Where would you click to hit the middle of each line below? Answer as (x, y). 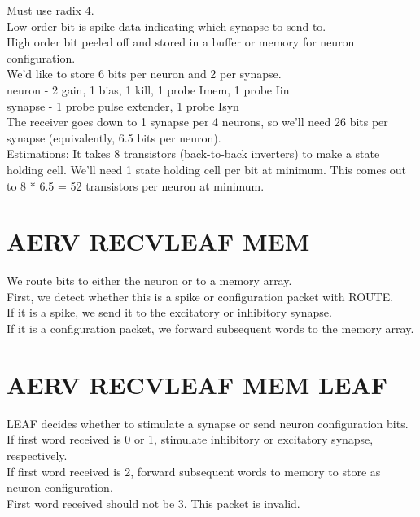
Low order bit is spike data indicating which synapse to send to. (166, 26)
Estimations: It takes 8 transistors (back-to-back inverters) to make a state (193, 153)
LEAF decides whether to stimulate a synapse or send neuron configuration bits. (208, 423)
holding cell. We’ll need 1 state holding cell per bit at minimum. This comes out (207, 169)
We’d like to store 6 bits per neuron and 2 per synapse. (144, 74)
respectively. (37, 455)
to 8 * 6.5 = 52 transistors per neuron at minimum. (136, 185)
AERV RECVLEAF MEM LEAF (197, 384)
